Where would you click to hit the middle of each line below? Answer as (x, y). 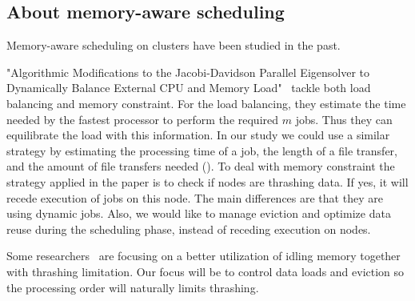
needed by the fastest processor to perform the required (143, 119)
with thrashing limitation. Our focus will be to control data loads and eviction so (206, 271)
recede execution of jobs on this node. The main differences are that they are (195, 197)
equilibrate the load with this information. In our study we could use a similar (198, 135)
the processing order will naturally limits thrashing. (133, 287)
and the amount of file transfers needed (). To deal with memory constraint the (201, 166)
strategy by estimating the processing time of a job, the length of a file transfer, (202, 150)
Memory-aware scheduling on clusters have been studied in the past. (174, 45)
